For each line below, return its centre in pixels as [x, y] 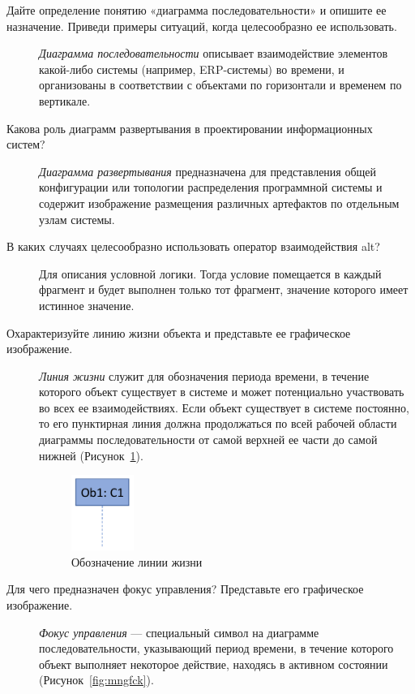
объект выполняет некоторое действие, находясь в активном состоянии [214, 664]
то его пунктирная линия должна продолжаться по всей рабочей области [218, 423]
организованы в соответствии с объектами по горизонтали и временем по [220, 85]
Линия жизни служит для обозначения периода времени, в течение [204, 375]
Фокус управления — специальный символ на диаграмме [179, 632]
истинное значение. [87, 305]
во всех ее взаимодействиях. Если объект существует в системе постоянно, [224, 407]
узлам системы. [77, 219]
